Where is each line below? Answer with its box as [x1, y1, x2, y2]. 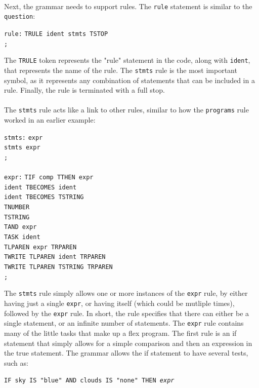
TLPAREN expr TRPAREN [4, 243, 77, 251]
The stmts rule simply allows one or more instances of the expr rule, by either [4, 288, 248, 298]
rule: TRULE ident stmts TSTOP [4, 30, 108, 37]
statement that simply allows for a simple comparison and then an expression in [4, 337, 252, 348]
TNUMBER [4, 204, 30, 211]
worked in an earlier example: [4, 114, 96, 125]
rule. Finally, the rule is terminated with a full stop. [4, 85, 165, 95]
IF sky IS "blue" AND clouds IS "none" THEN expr [4, 377, 175, 384]
